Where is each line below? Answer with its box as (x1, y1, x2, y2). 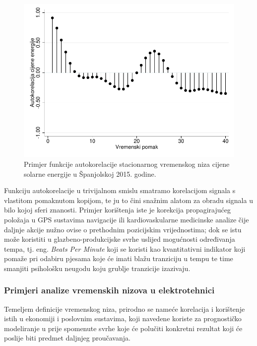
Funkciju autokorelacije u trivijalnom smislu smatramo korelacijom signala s (4, 185, 236, 196)
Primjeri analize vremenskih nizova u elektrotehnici (4, 284, 215, 296)
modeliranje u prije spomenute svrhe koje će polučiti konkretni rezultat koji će (4, 323, 243, 333)
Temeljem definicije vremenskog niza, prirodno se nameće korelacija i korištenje (4, 303, 245, 314)
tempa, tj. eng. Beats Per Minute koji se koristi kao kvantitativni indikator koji (4, 243, 246, 254)
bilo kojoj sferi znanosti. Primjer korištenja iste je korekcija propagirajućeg (4, 205, 231, 215)
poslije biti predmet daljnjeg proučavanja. (4, 333, 130, 343)
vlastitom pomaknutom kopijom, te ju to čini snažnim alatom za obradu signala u (4, 195, 253, 205)
